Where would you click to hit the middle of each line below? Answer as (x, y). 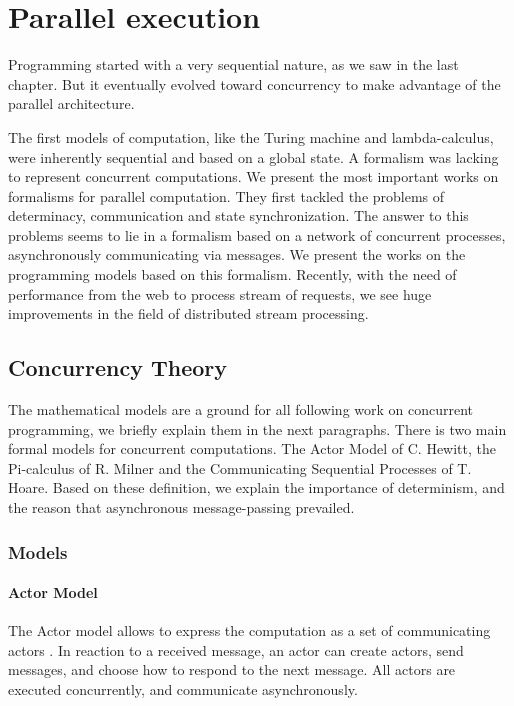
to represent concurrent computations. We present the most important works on (253, 176)
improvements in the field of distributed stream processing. (188, 313)
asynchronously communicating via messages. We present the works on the (237, 254)
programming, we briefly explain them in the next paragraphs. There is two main (257, 428)
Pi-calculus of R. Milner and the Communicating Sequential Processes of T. (240, 467)
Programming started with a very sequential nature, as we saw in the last (233, 64)
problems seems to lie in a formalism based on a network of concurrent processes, (257, 234)
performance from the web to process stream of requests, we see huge (220, 293)
